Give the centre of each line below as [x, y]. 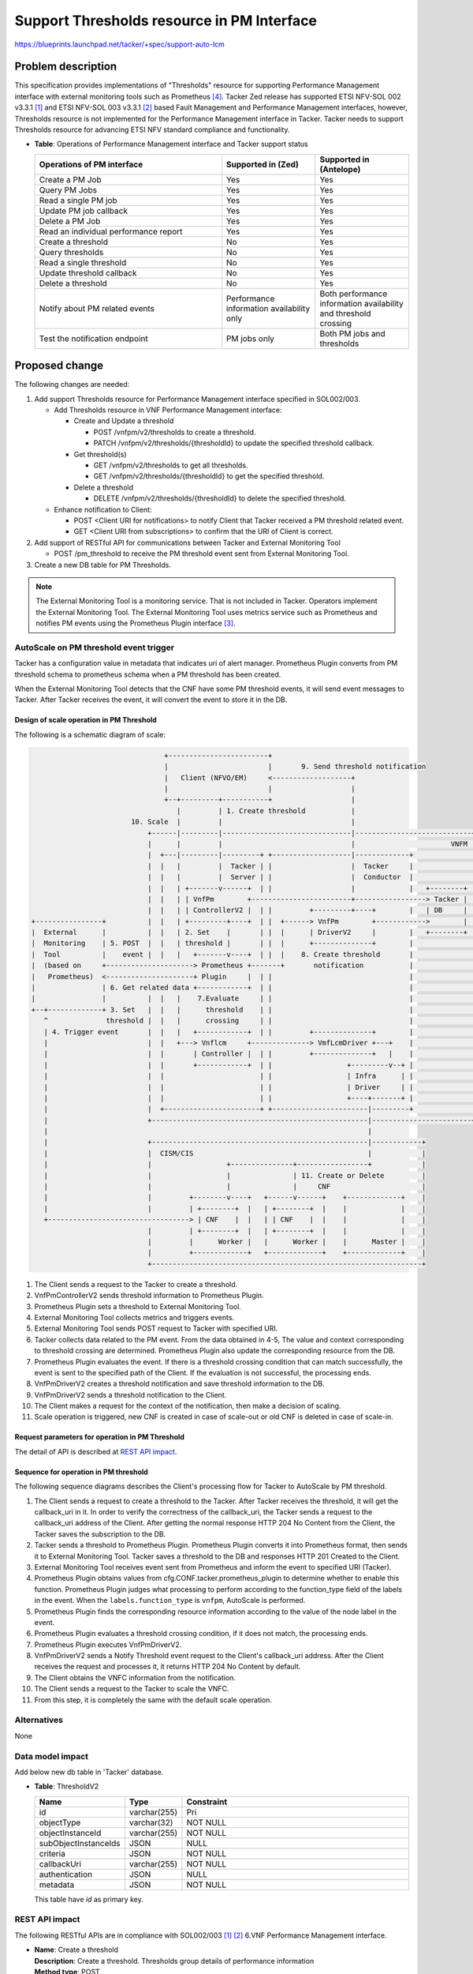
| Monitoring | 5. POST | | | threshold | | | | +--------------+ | [222, 943]
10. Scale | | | [243, 822]
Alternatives [39, 1720]
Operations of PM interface [91, 164]
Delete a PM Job [70, 221]
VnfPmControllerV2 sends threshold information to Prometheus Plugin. [149, 1296]
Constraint [207, 1802]
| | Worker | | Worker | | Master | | [287, 1242]
